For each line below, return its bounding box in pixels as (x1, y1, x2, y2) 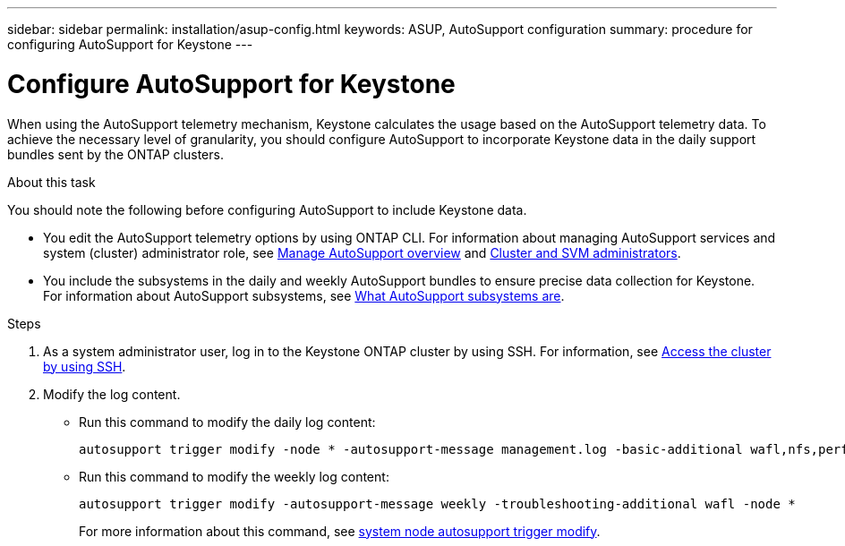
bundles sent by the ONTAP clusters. (7, 146, 224, 162)
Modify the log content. (43, 386, 181, 402)
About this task (7, 174, 96, 190)
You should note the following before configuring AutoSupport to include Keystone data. (7, 201, 527, 218)
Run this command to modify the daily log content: (79, 414, 376, 430)
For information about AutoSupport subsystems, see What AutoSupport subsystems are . (43, 287, 565, 303)
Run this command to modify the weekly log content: (79, 468, 389, 484)
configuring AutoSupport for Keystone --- (7, 37, 253, 52)
